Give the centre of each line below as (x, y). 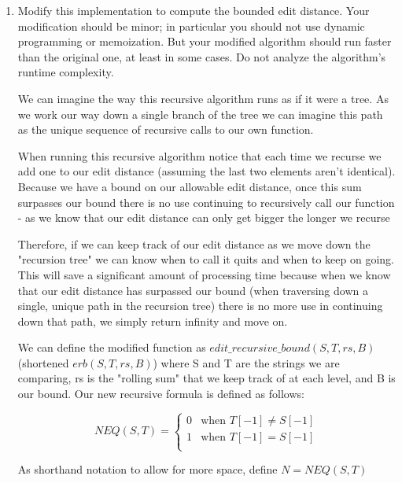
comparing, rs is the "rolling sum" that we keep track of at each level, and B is (207, 378)
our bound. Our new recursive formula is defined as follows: (161, 394)
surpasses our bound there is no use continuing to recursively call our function (206, 202)
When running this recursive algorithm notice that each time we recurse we (199, 155)
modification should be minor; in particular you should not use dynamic (191, 26)
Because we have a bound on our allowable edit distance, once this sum (190, 186)
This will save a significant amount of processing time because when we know (204, 274)
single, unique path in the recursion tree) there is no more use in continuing (200, 306)
